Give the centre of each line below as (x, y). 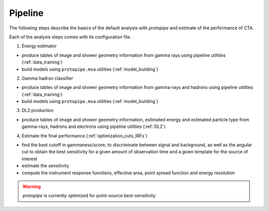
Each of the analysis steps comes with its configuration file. (70, 37)
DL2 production (38, 110)
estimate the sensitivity (45, 166)
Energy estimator (39, 46)
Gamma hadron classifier (47, 78)
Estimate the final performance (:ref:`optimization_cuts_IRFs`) (85, 136)
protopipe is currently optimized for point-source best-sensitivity (89, 196)
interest (29, 159)
